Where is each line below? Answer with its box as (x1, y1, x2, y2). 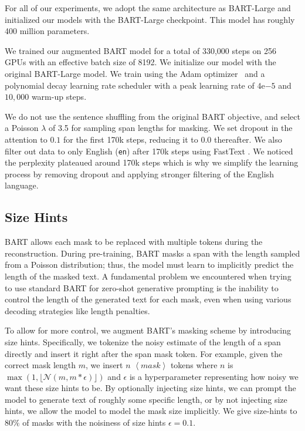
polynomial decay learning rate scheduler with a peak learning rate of (5, 79, 255, 91)
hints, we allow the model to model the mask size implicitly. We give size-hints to (5, 405, 297, 417)
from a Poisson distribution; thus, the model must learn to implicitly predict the (5, 258, 294, 271)
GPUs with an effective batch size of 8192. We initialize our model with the (5, 56, 276, 68)
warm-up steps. (31, 90, 87, 103)
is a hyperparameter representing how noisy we (129, 370, 299, 382)
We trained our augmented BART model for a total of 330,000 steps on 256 (5, 44, 277, 56)
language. (5, 179, 39, 191)
